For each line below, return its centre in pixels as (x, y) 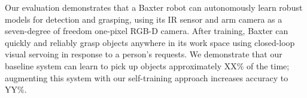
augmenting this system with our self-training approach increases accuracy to (147, 77)
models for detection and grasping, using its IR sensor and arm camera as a (144, 19)
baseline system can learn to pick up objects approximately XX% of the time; (147, 65)
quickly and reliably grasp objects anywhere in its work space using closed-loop (150, 42)
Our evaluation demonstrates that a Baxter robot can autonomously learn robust (154, 7)
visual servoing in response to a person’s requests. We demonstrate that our (144, 54)
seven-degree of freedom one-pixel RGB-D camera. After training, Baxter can (147, 31)
